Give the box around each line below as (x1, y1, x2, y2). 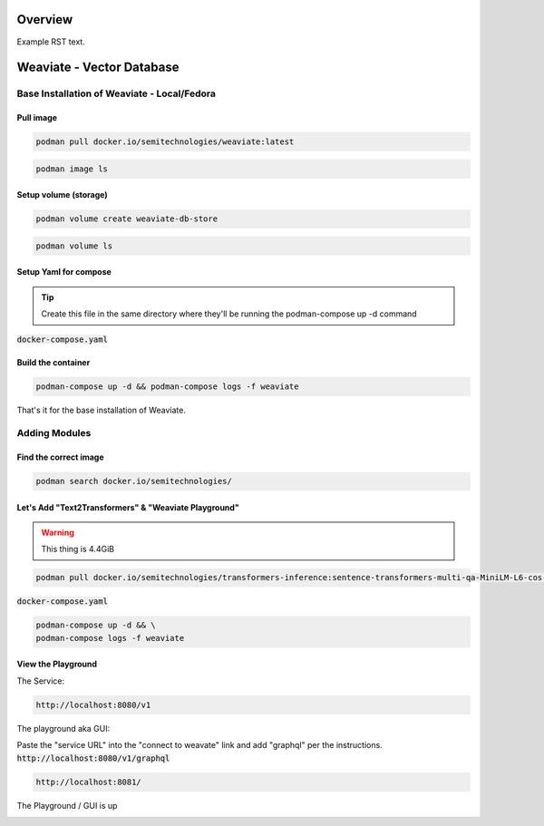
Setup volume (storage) (16, 189, 108, 200)
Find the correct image (16, 452, 104, 462)
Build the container (16, 356, 91, 367)
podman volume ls (35, 240, 113, 251)
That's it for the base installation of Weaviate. (16, 404, 186, 415)
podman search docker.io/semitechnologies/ (35, 476, 233, 487)
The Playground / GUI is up (16, 800, 118, 811)
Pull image (16, 112, 58, 123)
